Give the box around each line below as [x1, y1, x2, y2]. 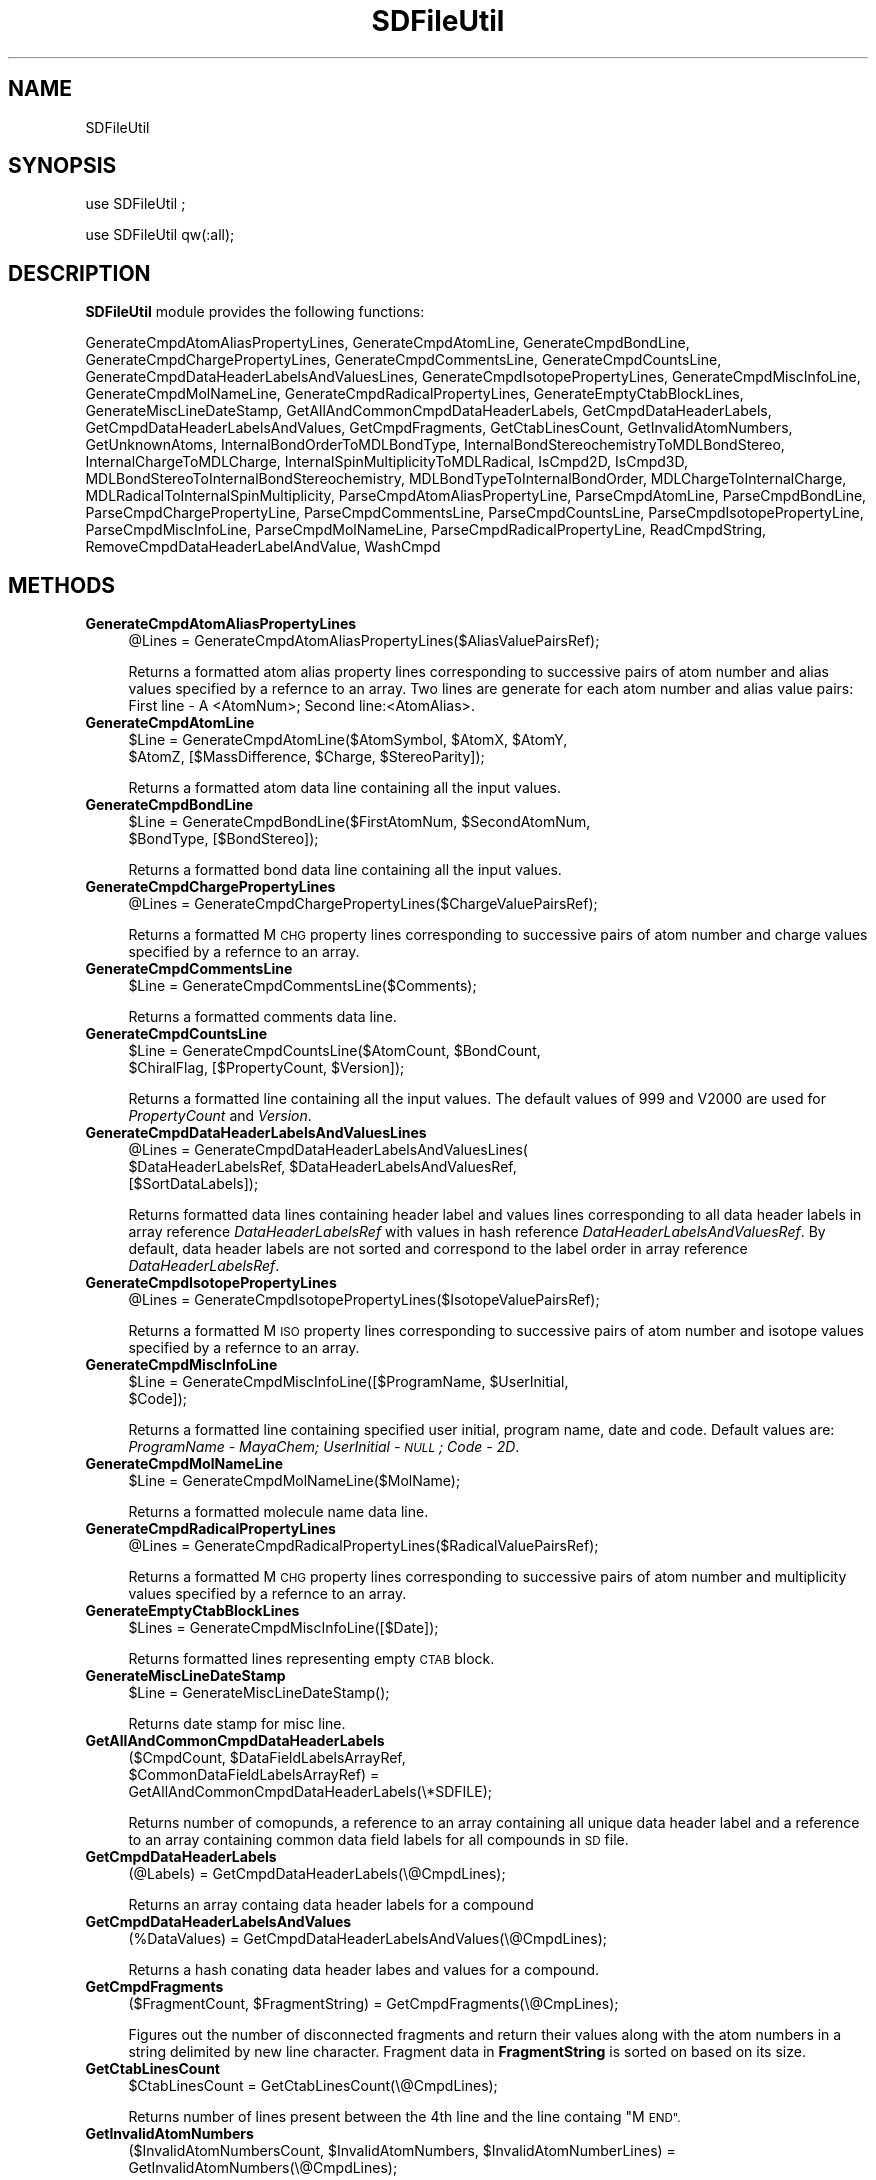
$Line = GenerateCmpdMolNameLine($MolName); [128, 1472, 461, 1490]
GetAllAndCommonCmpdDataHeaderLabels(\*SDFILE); [128, 1783, 493, 1801]
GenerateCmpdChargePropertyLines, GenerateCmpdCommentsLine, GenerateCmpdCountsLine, [85, 351, 722, 369]
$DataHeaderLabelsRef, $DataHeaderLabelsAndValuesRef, [128, 1158, 517, 1176]
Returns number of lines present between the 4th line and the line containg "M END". [128, 2108, 681, 2126]
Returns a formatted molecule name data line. [128, 1503, 429, 1521]
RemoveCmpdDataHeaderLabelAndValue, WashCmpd [85, 538, 441, 556]
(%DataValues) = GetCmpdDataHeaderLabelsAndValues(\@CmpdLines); [128, 1930, 607, 1948]
